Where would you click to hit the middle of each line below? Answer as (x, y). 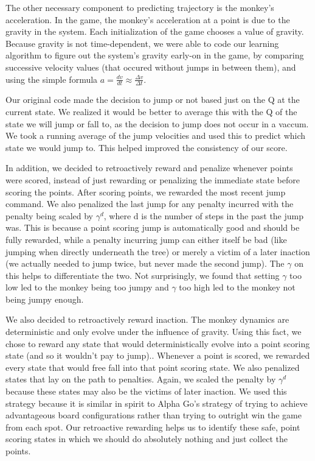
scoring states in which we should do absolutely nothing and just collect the (147, 439)
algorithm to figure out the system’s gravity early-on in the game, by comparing (155, 55)
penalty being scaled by (49, 215)
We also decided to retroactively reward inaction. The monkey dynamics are (147, 319)
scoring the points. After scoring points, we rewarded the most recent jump (146, 192)
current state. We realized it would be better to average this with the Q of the (151, 111)
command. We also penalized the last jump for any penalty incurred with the (150, 204)
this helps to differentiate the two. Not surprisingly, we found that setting (143, 275)
